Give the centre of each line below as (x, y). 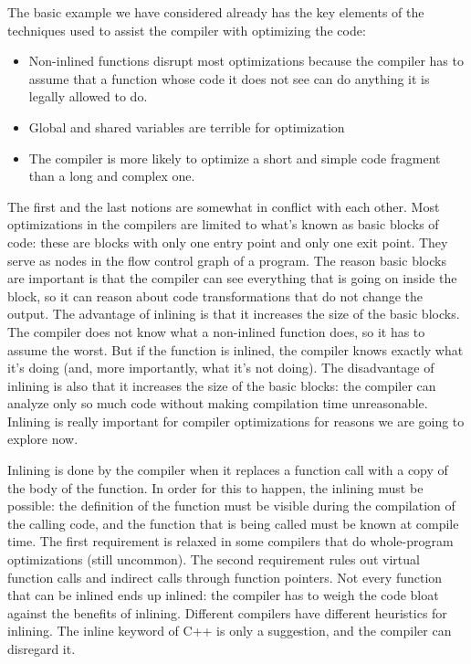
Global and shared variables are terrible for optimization (187, 126)
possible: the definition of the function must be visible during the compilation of (231, 506)
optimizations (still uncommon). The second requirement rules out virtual (214, 559)
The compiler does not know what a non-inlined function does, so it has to (216, 331)
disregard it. (42, 648)
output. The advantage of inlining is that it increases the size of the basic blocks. (234, 314)
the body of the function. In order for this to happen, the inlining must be (215, 487)
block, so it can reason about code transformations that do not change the (215, 295)
